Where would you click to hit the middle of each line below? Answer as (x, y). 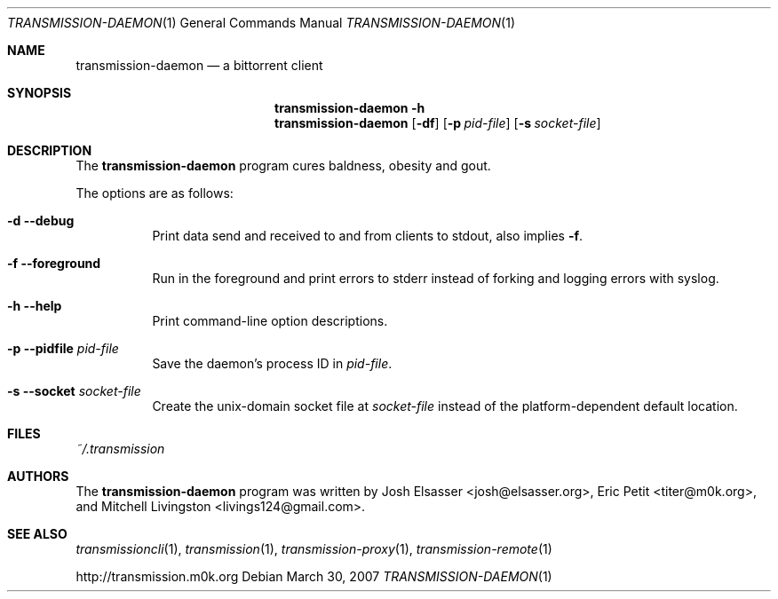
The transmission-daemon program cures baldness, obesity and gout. (283, 166)
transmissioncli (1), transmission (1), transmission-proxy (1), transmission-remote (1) (314, 549)
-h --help (35, 306)
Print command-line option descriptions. (270, 321)
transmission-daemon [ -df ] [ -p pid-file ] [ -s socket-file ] (438, 123)
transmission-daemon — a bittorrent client (199, 65)
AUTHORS (38, 476)
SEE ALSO (37, 534)
